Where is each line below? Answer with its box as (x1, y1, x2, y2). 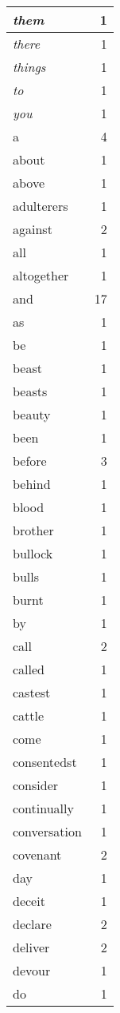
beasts (13, 382, 48, 400)
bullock (13, 544, 53, 562)
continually (13, 799, 74, 817)
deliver (13, 938, 50, 956)
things (13, 58, 46, 76)
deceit (13, 892, 45, 910)
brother (13, 521, 54, 539)
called (13, 660, 45, 678)
